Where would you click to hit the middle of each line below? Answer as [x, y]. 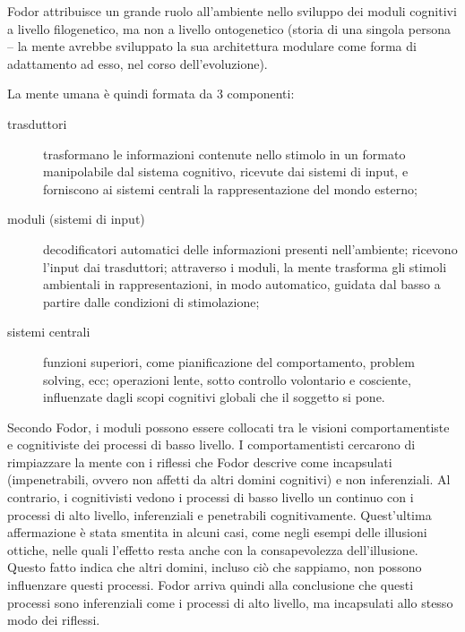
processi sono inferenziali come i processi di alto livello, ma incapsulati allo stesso [230, 602]
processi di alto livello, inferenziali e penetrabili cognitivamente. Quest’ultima [220, 514]
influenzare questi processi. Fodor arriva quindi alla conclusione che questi [211, 585]
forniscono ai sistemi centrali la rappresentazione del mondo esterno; [230, 188]
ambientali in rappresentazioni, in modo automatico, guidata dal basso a [242, 284]
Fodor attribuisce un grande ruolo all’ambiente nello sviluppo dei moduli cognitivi [232, 11]
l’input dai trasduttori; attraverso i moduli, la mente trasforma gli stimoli [245, 266]
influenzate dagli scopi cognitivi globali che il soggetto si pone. [214, 397]
